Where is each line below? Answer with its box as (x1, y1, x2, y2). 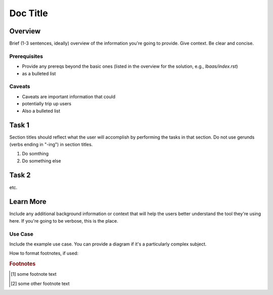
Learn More (9, 197, 47, 206)
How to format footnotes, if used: (9, 250, 78, 257)
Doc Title (9, 8, 48, 19)
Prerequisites (9, 53, 43, 60)
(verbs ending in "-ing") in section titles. (9, 141, 93, 147)
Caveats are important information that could (22, 94, 116, 100)
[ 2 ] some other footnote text (11, 280, 70, 286)
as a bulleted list (22, 70, 56, 76)
